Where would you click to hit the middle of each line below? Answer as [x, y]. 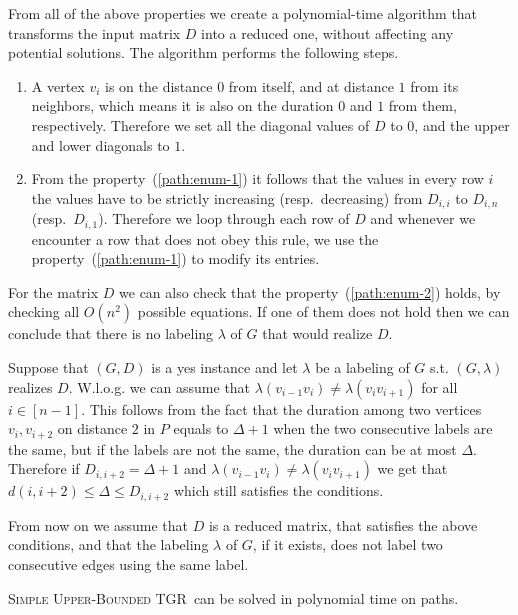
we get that [412, 468]
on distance [92, 428]
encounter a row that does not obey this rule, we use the [205, 238]
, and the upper [462, 124]
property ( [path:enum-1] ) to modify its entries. [175, 258]
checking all [44, 311]
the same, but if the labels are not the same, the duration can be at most [232, 448]
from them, [422, 105]
